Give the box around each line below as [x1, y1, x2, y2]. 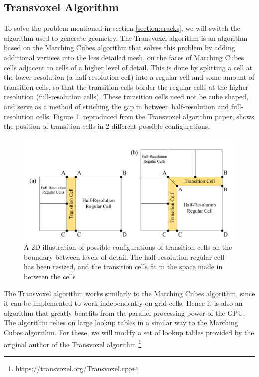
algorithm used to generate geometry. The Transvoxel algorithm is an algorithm [4, 32, 248, 43]
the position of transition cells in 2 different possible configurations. [4, 121, 210, 131]
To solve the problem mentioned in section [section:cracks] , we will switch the [4, 23, 241, 33]
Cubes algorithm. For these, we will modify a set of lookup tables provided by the [4, 327, 254, 338]
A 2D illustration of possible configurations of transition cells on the [24, 242, 232, 252]
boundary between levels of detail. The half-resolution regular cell [24, 251, 225, 262]
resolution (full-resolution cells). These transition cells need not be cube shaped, [4, 91, 248, 102]
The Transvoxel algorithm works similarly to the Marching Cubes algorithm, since [4, 288, 255, 298]
